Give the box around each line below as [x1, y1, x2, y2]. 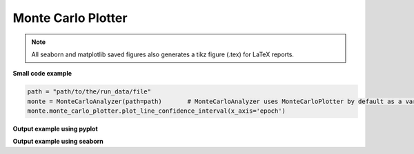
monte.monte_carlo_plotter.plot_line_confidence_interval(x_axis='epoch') [27, 107, 286, 115]
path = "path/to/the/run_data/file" [27, 88, 152, 96]
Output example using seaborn [12, 137, 103, 146]
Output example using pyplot [12, 124, 98, 133]
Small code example [12, 69, 72, 78]
